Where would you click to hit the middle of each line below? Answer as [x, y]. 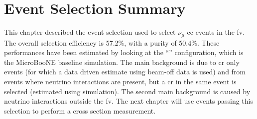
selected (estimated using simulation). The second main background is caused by [127, 91]
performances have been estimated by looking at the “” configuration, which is [124, 52]
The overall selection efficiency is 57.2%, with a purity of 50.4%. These [112, 42]
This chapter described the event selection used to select [90, 32]
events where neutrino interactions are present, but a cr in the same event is [120, 81]
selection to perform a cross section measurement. [80, 110]
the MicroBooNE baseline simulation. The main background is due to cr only [122, 62]
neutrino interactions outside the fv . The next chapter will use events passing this [129, 101]
